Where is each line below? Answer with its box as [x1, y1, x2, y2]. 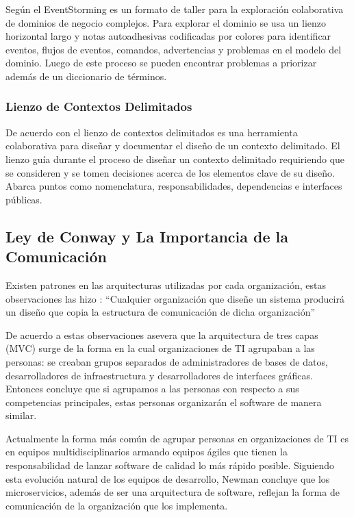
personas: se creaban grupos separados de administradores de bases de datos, [5, 354, 328, 368]
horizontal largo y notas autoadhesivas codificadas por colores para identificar [5, 29, 331, 43]
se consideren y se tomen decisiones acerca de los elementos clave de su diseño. [5, 165, 335, 179]
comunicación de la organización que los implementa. [5, 498, 228, 512]
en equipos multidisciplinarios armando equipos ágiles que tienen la [5, 444, 288, 459]
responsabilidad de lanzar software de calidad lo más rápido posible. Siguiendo [5, 458, 335, 472]
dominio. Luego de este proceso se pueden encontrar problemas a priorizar [5, 55, 317, 70]
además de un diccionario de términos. [5, 68, 167, 83]
